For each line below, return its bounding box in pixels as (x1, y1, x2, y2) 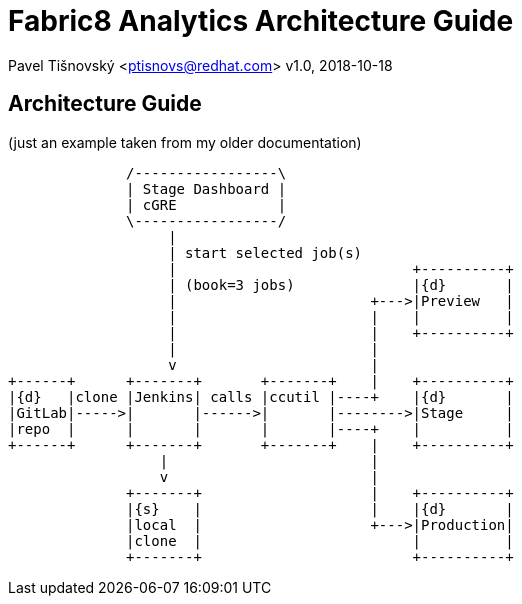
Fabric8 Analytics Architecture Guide (8, 4, 514, 38)
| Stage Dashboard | (126, 180, 287, 197)
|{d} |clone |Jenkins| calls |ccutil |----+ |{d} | (8, 388, 514, 405)
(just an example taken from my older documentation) (8, 133, 362, 151)
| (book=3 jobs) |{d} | (168, 276, 514, 293)
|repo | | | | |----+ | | (8, 420, 514, 437)
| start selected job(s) (168, 244, 363, 261)
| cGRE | (126, 196, 287, 213)
